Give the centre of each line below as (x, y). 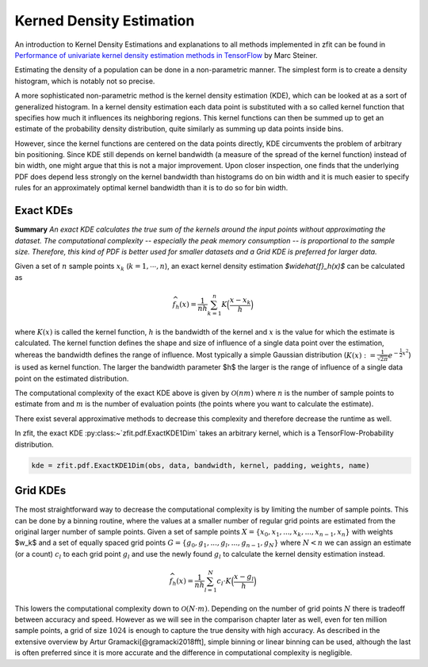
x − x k (240, 301)
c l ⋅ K (224, 581)
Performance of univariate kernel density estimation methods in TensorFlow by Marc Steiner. (166, 55)
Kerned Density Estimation (105, 21)
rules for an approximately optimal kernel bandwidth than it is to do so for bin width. (151, 188)
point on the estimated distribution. (72, 378)
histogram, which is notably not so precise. (85, 81)
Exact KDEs (44, 211)
